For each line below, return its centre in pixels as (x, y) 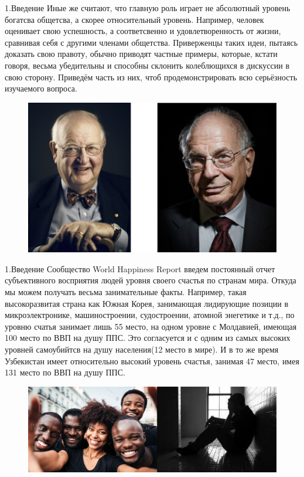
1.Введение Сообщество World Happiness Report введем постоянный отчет (140, 268)
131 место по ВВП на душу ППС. (65, 372)
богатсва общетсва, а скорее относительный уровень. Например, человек (134, 19)
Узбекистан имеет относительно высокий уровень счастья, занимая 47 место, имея (152, 361)
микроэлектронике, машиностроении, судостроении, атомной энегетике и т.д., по (150, 315)
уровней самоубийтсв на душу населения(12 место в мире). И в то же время (142, 349)
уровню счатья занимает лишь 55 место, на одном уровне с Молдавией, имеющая (151, 326)
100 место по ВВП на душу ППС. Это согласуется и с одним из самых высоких (148, 338)
